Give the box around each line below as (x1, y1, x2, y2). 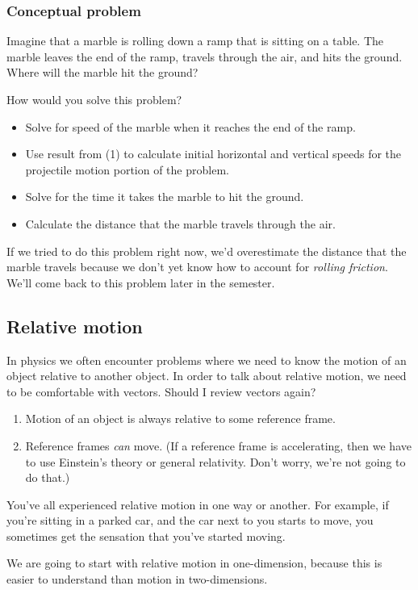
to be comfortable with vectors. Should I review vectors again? (6, 383, 316, 400)
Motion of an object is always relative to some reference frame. (25, 410, 336, 427)
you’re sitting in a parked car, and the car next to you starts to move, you (6, 512, 374, 529)
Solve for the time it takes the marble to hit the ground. (25, 188, 304, 205)
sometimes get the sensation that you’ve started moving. (6, 527, 286, 544)
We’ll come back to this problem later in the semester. (6, 274, 275, 291)
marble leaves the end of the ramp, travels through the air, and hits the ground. (6, 48, 403, 65)
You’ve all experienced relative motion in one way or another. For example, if (6, 496, 389, 513)
